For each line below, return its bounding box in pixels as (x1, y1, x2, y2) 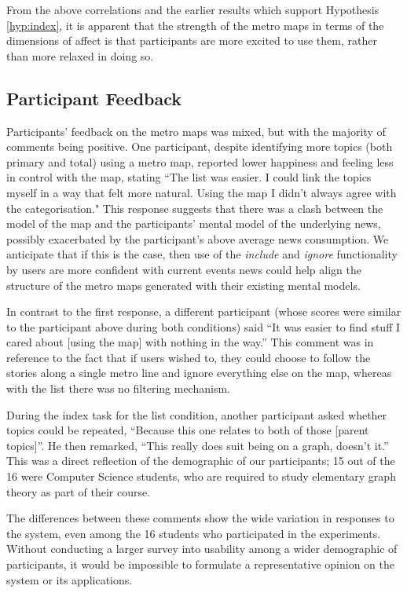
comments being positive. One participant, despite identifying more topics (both (6, 138, 393, 155)
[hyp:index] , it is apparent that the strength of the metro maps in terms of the (6, 16, 384, 33)
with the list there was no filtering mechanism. (6, 380, 230, 397)
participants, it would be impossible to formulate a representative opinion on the (6, 556, 394, 573)
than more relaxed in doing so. (6, 47, 154, 64)
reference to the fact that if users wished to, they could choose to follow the (6, 349, 371, 365)
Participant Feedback (6, 86, 182, 110)
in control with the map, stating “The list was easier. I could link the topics (6, 169, 372, 185)
